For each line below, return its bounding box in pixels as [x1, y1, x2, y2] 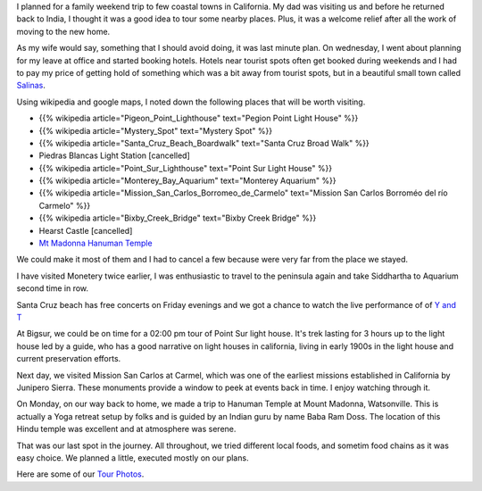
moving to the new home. [16, 26, 111, 37]
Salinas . [16, 80, 46, 91]
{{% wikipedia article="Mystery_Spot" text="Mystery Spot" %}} [38, 125, 273, 136]
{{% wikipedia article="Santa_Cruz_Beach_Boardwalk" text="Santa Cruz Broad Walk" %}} [38, 137, 370, 148]
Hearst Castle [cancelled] [38, 225, 133, 236]
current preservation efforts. [16, 354, 121, 364]
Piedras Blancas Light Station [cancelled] [38, 150, 191, 161]
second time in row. [16, 283, 89, 294]
